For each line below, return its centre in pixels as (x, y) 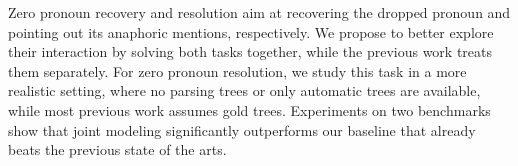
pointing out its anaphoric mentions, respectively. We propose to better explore (251, 31)
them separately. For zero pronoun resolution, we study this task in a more (237, 70)
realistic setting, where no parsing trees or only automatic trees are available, (244, 90)
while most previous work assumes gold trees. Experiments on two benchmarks (249, 109)
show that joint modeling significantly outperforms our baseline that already (242, 129)
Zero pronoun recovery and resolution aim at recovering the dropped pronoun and (259, 12)
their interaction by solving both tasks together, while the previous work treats (250, 51)
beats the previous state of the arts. (117, 149)
